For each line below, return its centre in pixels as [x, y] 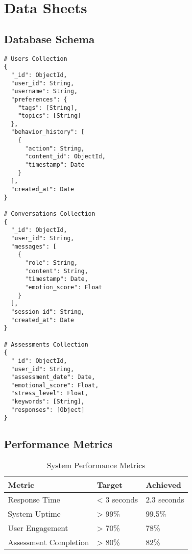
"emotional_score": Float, [55, 385]
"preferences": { [39, 99]
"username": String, [44, 91]
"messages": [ [34, 246]
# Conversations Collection [50, 214]
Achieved [164, 485]
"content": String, [56, 271]
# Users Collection [36, 59]
